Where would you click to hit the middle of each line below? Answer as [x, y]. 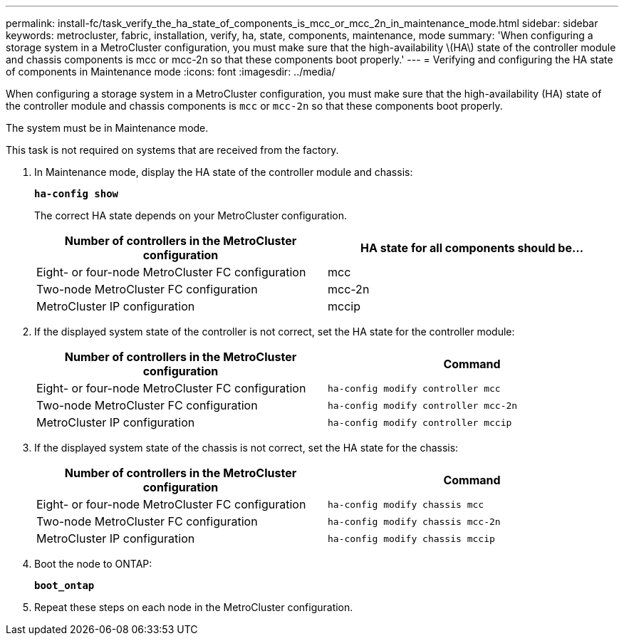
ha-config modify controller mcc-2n [423, 405]
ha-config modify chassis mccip [411, 538]
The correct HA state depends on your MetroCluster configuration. [191, 215]
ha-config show [77, 194]
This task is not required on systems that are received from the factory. [172, 150]
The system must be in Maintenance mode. [107, 128]
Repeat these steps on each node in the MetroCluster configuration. [194, 607]
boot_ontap [64, 585]
